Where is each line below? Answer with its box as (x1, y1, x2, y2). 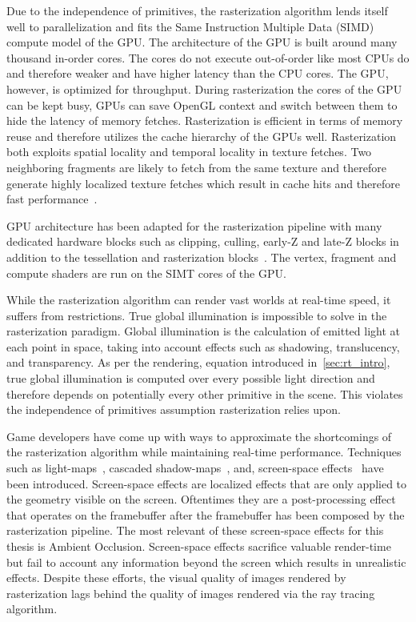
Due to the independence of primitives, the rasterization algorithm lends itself (6, 2, 388, 18)
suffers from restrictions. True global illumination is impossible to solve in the (6, 307, 387, 323)
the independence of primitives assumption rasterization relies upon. (6, 401, 341, 418)
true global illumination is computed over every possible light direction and (6, 370, 375, 387)
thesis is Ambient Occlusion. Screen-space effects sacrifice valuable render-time (6, 538, 391, 554)
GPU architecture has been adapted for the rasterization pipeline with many (6, 217, 382, 234)
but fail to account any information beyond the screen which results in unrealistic (6, 553, 406, 570)
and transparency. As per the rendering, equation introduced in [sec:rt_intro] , (6, 354, 390, 371)
